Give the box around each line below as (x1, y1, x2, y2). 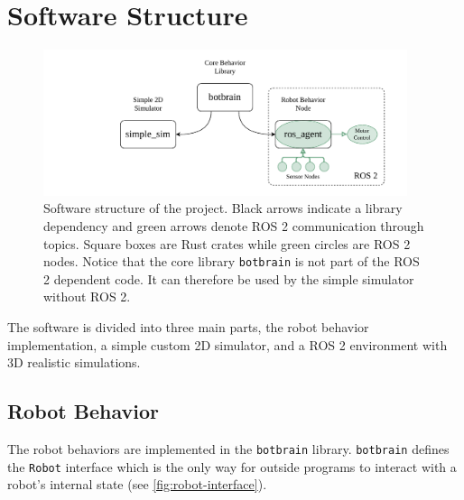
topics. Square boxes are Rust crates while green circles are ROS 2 (43, 234, 411, 253)
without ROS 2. (43, 287, 131, 306)
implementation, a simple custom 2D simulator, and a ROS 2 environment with (7, 335, 448, 354)
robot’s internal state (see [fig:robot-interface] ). (7, 475, 267, 494)
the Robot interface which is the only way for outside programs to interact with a (7, 457, 457, 476)
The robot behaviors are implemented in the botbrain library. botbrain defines (7, 439, 450, 458)
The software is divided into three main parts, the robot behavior (7, 318, 369, 336)
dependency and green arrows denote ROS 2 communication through (43, 216, 424, 235)
